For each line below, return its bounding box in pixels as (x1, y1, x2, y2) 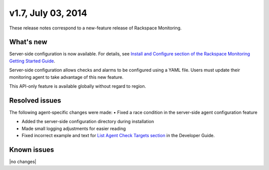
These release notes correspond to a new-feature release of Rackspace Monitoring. (9, 25, 182, 31)
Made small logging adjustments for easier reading (21, 125, 126, 132)
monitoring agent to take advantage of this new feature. (9, 74, 124, 80)
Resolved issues (9, 96, 62, 105)
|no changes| (9, 159, 37, 165)
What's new (9, 38, 47, 46)
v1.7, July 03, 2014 (9, 7, 87, 18)
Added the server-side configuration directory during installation (21, 119, 154, 125)
